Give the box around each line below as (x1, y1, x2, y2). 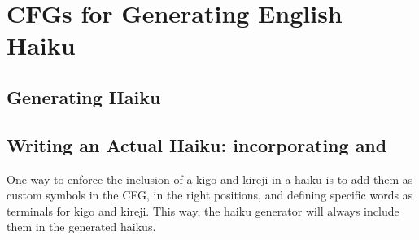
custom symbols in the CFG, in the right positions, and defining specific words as (7, 186, 413, 203)
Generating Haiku (7, 84, 161, 109)
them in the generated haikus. (7, 218, 156, 235)
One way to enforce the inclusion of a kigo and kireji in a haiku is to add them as (7, 170, 413, 187)
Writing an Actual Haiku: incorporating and (7, 132, 387, 157)
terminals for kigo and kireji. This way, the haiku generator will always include (7, 202, 399, 219)
